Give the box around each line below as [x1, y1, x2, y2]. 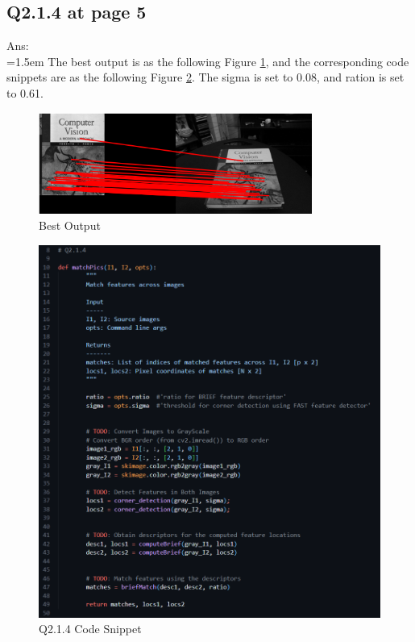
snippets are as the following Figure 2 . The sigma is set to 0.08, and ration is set [6, 69, 405, 85]
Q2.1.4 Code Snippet [39, 620, 142, 637]
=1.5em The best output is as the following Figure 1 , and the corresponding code [6, 52, 409, 69]
